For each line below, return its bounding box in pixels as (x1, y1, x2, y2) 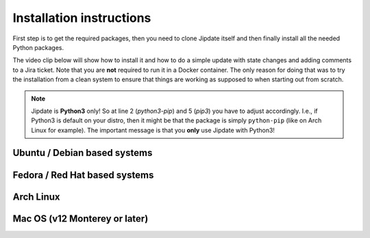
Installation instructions (12, 10, 151, 25)
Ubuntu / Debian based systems (12, 147, 153, 159)
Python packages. (12, 43, 64, 51)
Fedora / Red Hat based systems (12, 169, 154, 181)
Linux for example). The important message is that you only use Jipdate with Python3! (31, 126, 275, 134)
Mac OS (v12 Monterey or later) (12, 213, 149, 224)
